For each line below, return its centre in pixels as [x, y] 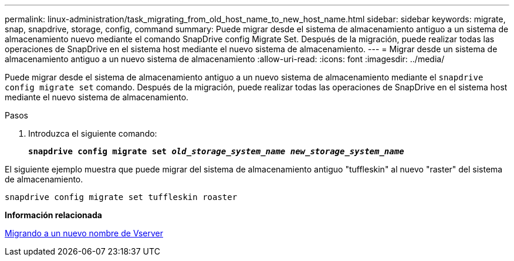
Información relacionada [53, 215]
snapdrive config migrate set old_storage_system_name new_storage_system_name [216, 151]
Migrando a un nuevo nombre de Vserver [84, 233]
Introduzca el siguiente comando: [93, 133]
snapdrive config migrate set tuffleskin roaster [121, 197]
